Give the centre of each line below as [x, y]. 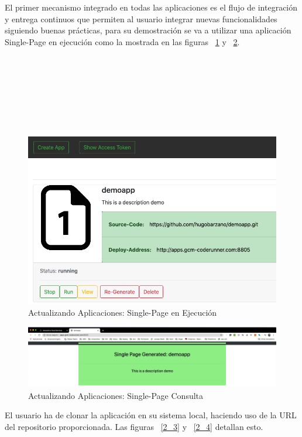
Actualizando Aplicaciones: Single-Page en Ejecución [123, 313]
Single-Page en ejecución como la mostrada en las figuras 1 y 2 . [122, 41]
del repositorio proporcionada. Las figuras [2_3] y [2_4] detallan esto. [134, 426]
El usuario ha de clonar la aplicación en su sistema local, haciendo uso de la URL [151, 415]
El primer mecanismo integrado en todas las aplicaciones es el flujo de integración [151, 7]
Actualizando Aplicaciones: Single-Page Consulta [116, 395]
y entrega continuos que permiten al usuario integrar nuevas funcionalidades [141, 18]
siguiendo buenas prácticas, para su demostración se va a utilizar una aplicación [148, 30]
